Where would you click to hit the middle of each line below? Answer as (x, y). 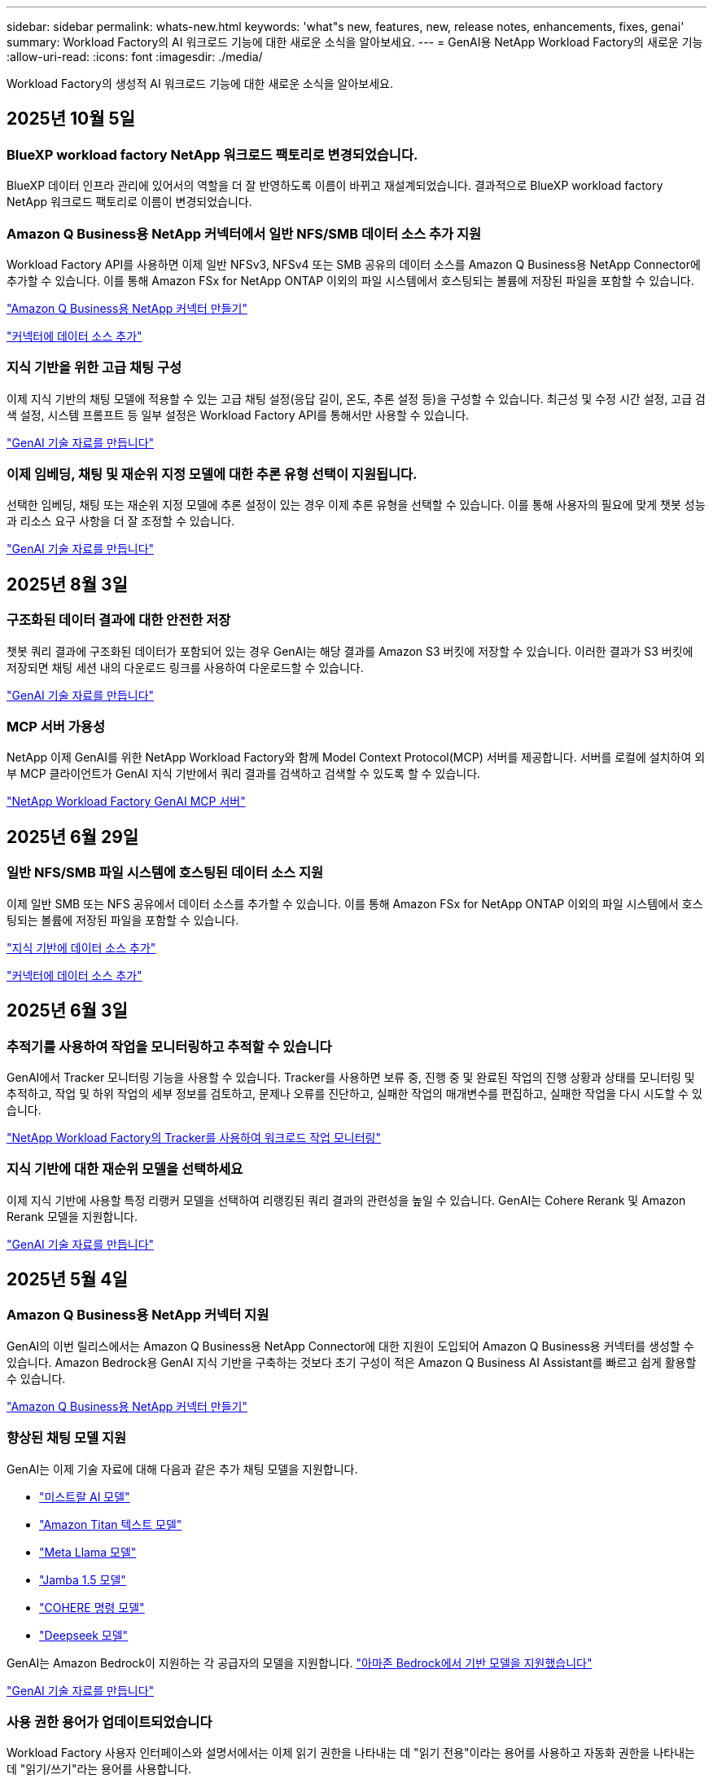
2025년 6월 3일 (67, 1011)
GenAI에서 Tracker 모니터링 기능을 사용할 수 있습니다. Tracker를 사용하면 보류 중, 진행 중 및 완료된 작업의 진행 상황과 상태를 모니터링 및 (351, 1077)
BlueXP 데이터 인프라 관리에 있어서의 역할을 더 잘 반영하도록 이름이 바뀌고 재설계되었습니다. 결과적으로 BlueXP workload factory (335, 186)
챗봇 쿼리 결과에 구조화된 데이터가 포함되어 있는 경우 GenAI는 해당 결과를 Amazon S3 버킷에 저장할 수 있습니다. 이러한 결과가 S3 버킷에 (350, 651)
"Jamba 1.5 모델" (83, 1579)
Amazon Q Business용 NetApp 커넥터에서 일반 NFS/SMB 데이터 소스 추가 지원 (244, 233)
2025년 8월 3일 (67, 584)
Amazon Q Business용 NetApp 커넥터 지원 (138, 1315)
